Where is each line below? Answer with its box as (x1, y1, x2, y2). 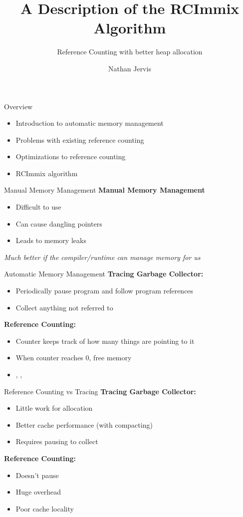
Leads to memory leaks (15, 235, 86, 246)
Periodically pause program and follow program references (15, 285, 194, 296)
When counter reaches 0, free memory (15, 352, 132, 363)
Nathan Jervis (108, 63, 151, 73)
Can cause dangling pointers (15, 218, 102, 229)
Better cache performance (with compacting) (15, 419, 153, 430)
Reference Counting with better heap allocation (57, 46, 203, 57)
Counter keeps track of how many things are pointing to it (15, 335, 195, 346)
